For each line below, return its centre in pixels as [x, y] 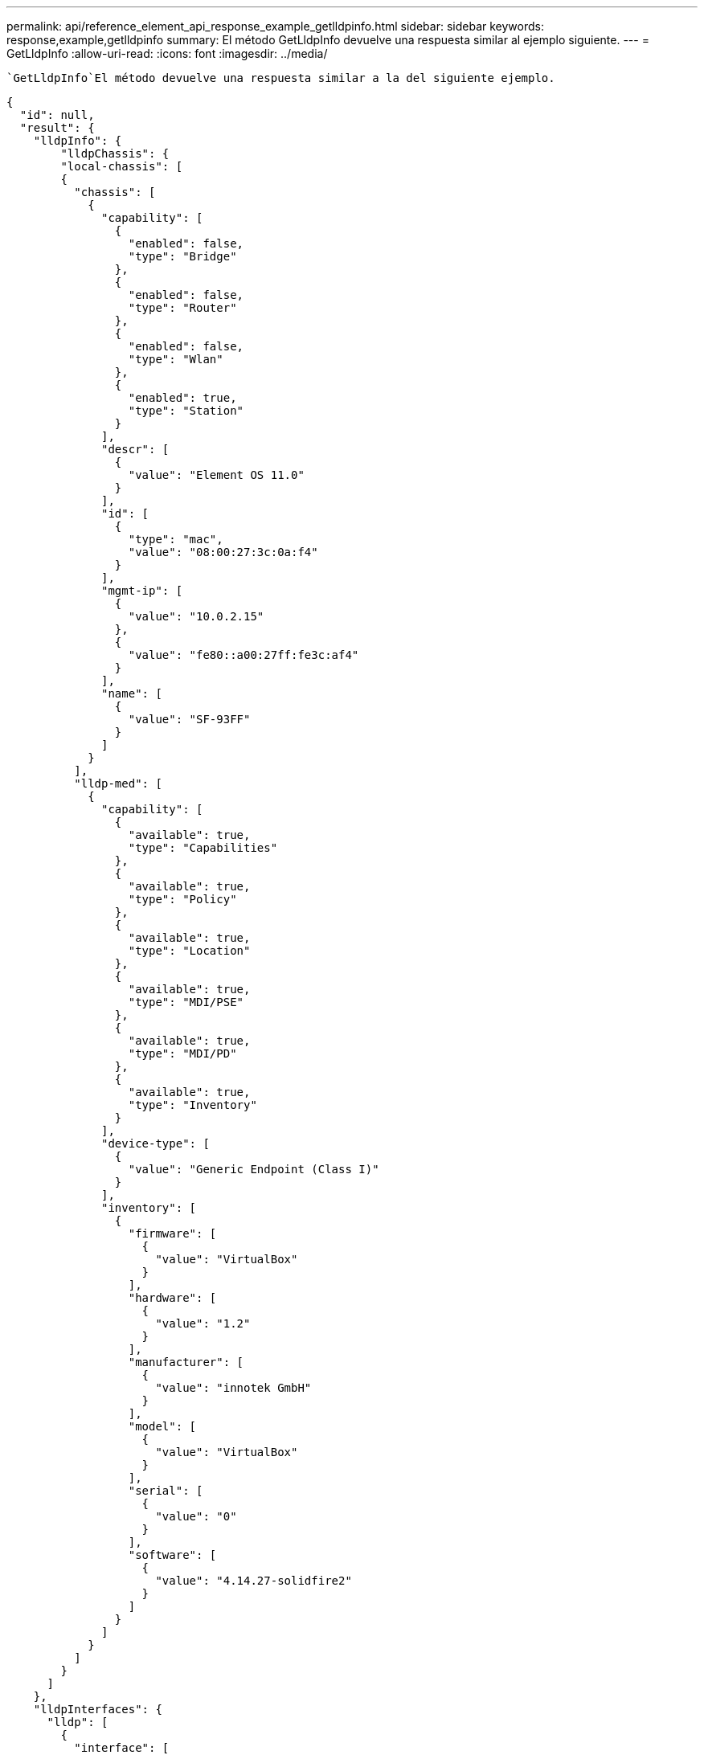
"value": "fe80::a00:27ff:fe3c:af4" [244, 655]
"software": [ [172, 1555]
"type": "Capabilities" [203, 848]
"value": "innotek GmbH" [233, 1388]
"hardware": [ [172, 1298]
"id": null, [57, 115]
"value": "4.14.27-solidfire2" [254, 1581]
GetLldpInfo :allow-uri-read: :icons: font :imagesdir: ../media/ [167, 53]
